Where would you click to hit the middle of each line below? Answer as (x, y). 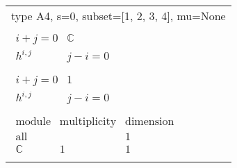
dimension (150, 121)
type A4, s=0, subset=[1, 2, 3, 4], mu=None (119, 16)
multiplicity (88, 121)
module (33, 121)
